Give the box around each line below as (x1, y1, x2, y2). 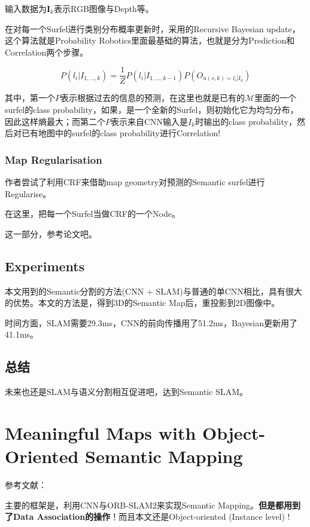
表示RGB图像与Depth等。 (54, 2, 154, 14)
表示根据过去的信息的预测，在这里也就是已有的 (60, 91, 245, 104)
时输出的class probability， (195, 115, 297, 127)
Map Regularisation (5, 152, 102, 167)
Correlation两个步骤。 (5, 45, 89, 58)
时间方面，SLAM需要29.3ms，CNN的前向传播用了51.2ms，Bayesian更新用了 (5, 316, 298, 329)
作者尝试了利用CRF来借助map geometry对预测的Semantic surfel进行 (5, 176, 265, 188)
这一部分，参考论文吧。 (5, 227, 97, 240)
